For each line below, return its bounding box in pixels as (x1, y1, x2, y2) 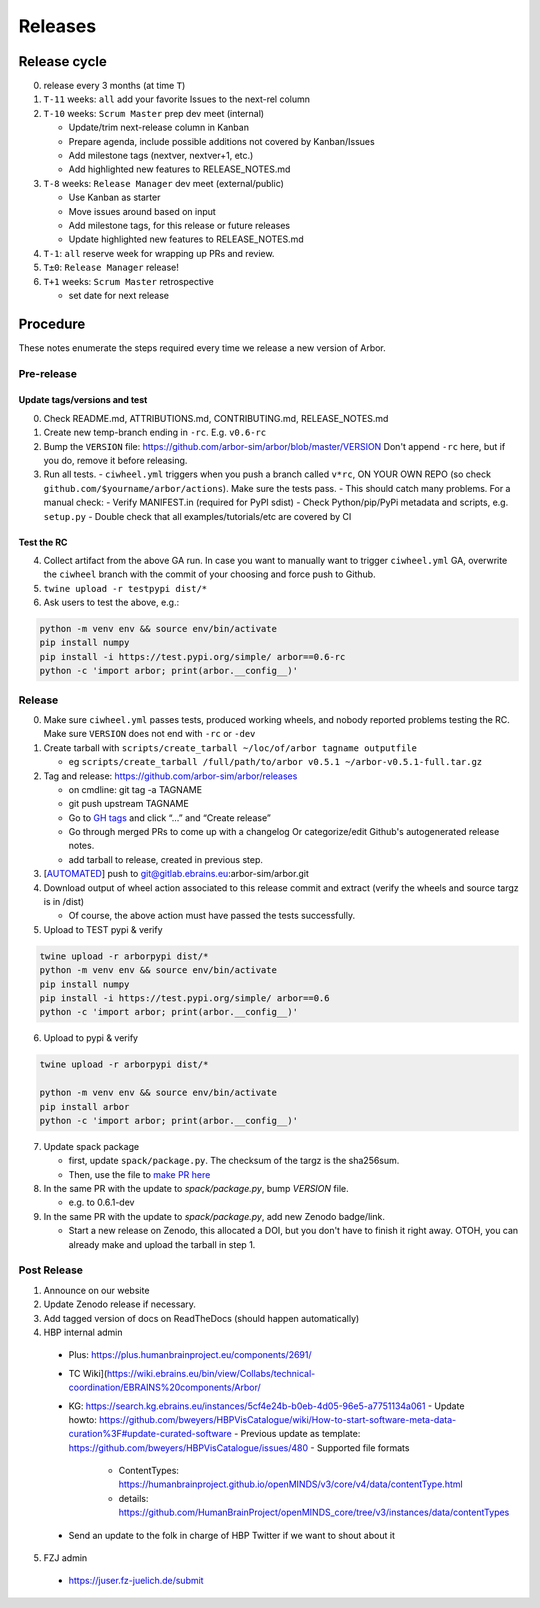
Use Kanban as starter (68, 191, 161, 204)
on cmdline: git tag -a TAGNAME (68, 783, 203, 795)
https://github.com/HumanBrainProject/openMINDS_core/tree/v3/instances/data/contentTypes (118, 1506, 510, 1519)
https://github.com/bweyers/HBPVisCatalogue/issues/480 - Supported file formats (68, 1441, 410, 1454)
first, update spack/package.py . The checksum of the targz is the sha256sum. (68, 1155, 400, 1167)
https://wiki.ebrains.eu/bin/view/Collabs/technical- (106, 1367, 316, 1379)
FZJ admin (43, 1552, 88, 1564)
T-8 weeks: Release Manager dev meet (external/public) (43, 177, 285, 189)
